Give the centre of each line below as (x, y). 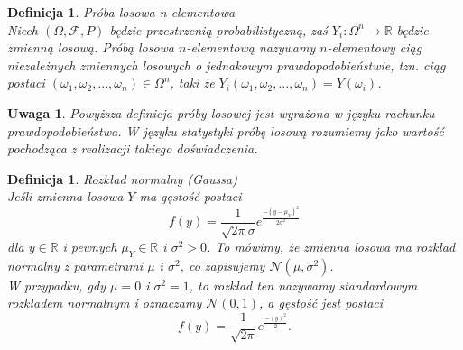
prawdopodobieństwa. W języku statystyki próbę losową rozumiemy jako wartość (226, 130)
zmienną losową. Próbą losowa (91, 47)
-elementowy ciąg (375, 47)
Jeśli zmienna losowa (65, 196)
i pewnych (90, 247)
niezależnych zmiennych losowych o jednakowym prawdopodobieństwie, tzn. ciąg (227, 64)
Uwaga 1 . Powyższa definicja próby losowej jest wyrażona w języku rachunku (221, 112)
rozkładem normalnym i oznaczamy (105, 303)
